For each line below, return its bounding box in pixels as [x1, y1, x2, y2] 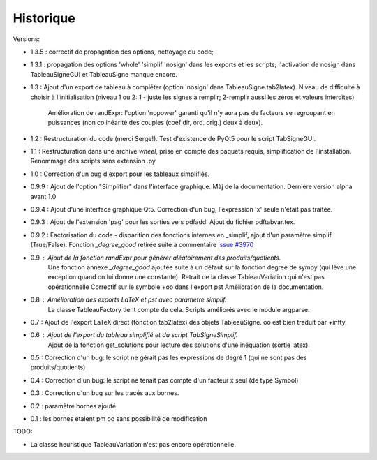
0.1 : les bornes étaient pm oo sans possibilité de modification [30, 415, 207, 423]
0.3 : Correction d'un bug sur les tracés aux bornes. [30, 389, 179, 397]
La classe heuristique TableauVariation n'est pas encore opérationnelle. [30, 440, 237, 448]
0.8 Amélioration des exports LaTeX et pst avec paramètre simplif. [30, 295, 227, 304]
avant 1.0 [30, 192, 57, 200]
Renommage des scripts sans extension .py [30, 157, 156, 165]
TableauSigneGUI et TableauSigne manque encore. [30, 70, 177, 78]
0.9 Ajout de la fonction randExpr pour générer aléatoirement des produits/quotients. [30, 253, 281, 262]
